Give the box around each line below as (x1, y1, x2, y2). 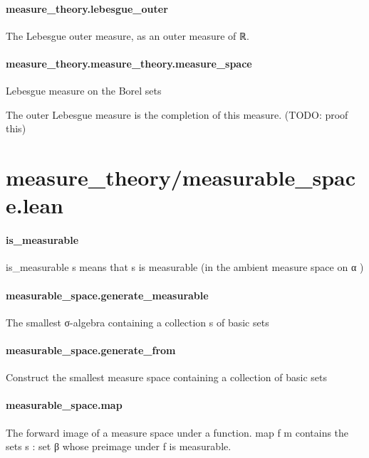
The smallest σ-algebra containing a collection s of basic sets (6, 314, 269, 329)
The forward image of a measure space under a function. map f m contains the (6, 425, 349, 440)
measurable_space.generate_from (6, 342, 176, 357)
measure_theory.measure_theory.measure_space (6, 55, 252, 70)
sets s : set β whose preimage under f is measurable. (6, 439, 232, 454)
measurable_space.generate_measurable (6, 287, 209, 302)
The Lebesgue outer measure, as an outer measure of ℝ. (6, 28, 249, 43)
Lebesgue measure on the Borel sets (6, 83, 162, 98)
